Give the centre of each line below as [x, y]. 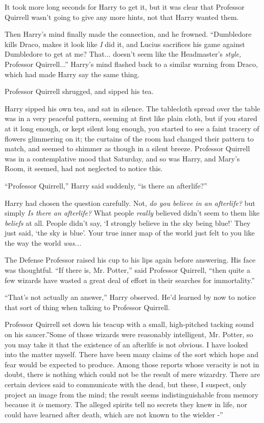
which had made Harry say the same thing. [72, 74]
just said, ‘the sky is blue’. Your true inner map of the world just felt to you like [130, 233]
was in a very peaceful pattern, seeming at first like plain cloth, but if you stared [131, 118]
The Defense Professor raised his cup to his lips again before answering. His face [130, 260]
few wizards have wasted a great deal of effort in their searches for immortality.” [130, 280]
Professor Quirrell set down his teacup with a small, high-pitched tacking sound [129, 324]
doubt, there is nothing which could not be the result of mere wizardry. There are [133, 374]
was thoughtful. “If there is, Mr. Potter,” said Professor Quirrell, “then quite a [127, 270]
